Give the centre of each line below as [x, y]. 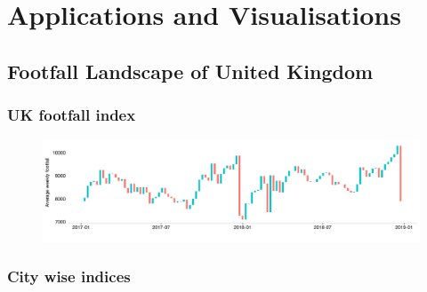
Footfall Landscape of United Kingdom [190, 71]
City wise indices [69, 276]
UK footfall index [72, 115]
